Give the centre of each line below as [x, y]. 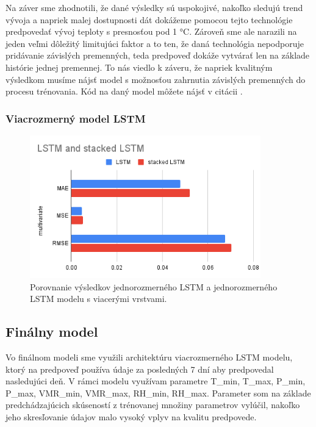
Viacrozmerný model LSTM [76, 118]
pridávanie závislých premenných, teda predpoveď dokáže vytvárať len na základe [158, 55]
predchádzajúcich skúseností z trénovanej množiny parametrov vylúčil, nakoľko [153, 405]
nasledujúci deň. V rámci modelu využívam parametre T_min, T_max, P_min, [156, 381]
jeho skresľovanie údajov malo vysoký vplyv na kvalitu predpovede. [131, 416]
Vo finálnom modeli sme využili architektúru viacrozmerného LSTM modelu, [149, 357]
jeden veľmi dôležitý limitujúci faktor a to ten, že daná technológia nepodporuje [155, 43]
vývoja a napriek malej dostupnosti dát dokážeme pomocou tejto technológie [149, 19]
